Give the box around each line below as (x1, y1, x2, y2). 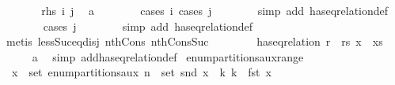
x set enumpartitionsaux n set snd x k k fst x (11, 64, 272, 80)
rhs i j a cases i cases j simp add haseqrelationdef (41, 2, 389, 18)
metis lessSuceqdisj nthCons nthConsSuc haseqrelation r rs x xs (6, 33, 383, 50)
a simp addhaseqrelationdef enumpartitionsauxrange (32, 48, 304, 65)
